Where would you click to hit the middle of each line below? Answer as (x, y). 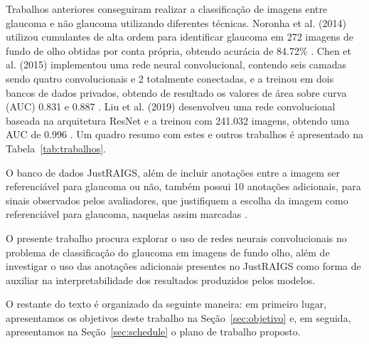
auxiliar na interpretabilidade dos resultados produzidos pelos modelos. (161, 280)
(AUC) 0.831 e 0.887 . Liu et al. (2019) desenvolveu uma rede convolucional (171, 106)
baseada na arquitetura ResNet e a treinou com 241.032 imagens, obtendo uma (178, 120)
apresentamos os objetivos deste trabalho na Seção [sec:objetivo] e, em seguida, (178, 317)
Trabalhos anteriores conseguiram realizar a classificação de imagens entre (167, 9)
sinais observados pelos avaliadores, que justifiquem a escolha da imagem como (177, 200)
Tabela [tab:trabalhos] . (56, 148)
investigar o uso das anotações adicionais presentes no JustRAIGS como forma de (183, 266)
